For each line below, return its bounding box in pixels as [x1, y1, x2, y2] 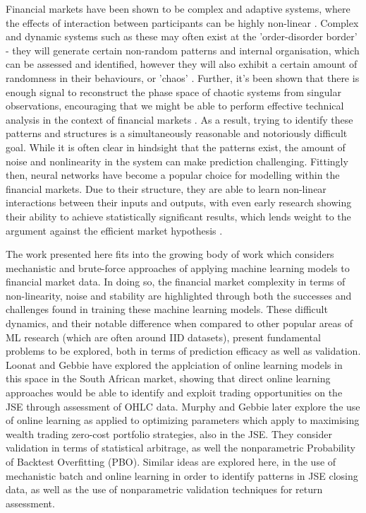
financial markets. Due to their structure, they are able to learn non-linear [6, 181, 327, 196]
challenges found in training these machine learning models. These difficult [6, 302, 328, 317]
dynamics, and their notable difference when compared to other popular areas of [6, 316, 353, 331]
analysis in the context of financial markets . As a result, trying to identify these [6, 112, 353, 126]
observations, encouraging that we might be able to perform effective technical [6, 98, 344, 113]
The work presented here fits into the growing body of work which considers [6, 247, 334, 261]
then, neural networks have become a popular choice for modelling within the [6, 167, 340, 182]
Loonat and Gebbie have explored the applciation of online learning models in [6, 357, 343, 372]
